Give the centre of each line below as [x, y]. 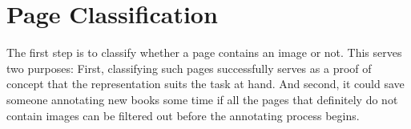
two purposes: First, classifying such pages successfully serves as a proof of [189, 68]
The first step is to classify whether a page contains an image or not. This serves [204, 52]
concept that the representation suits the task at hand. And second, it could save [205, 84]
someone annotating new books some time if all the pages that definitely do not [202, 99]
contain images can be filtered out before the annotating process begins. [183, 115]
